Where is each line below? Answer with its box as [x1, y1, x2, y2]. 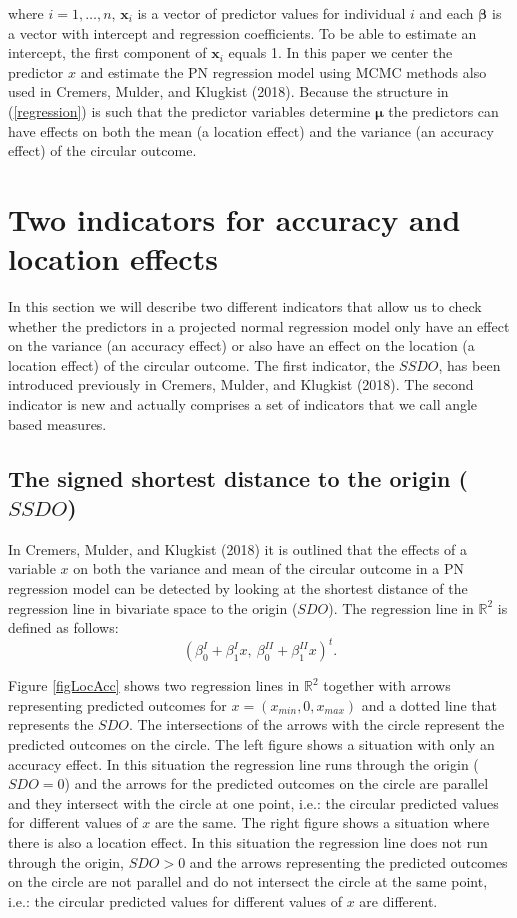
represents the [8, 714, 94, 735]
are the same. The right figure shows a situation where [155, 812, 490, 833]
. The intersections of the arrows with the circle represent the [128, 714, 505, 735]
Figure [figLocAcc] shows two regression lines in [8, 675, 300, 696]
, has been [438, 354, 501, 375]
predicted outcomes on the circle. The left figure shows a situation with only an [8, 734, 495, 755]
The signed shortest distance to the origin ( [8, 462, 468, 493]
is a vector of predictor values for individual [137, 3, 406, 23]
